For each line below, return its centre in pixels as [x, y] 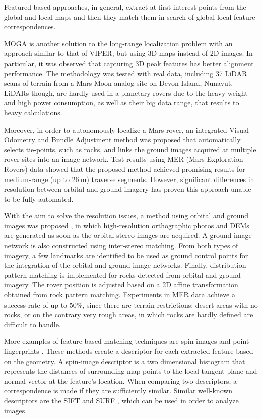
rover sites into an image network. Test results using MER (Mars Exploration [124, 159]
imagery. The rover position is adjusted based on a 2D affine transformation [121, 285]
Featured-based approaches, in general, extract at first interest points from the [125, 7]
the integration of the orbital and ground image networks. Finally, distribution [125, 265]
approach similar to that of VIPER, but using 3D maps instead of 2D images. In [128, 53]
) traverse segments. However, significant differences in [170, 179]
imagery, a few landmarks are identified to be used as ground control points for [126, 255]
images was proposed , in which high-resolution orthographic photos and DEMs [127, 225]
